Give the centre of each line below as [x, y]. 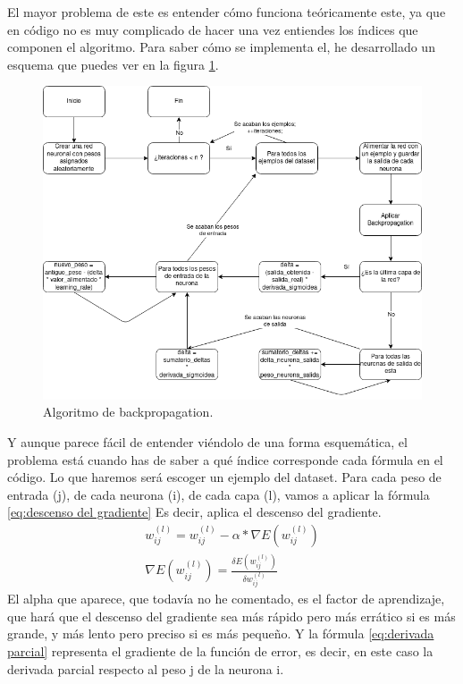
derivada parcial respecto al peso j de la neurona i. [146, 668]
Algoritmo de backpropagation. [128, 412]
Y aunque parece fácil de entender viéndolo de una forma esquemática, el [207, 441]
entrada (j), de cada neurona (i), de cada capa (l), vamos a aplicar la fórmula [219, 494]
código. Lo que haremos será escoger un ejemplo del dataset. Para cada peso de [224, 477]
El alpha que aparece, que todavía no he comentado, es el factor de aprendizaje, [226, 599]
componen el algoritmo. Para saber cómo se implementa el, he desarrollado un [221, 47]
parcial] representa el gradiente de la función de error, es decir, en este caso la [220, 650]
